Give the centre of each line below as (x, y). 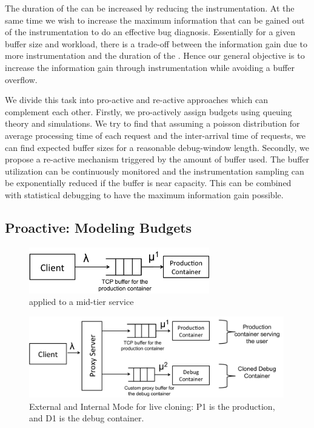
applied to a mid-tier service (82, 302)
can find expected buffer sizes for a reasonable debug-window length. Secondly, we (157, 147)
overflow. (21, 79)
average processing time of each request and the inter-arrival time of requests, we (155, 135)
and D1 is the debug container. (87, 418)
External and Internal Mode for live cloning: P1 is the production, (152, 406)
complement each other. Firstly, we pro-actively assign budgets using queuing (149, 111)
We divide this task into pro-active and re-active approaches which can (136, 100)
